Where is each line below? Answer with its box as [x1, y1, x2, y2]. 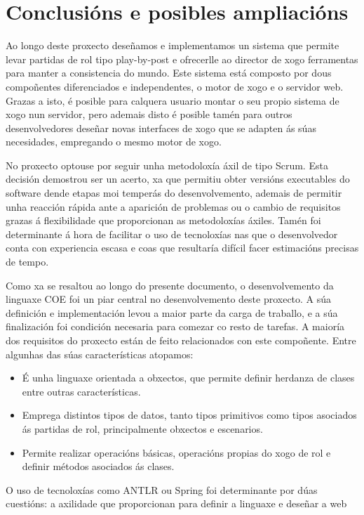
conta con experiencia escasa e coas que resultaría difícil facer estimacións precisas [6, 240, 359, 255]
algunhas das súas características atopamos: [6, 346, 194, 361]
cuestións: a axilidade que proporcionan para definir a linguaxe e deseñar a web [6, 496, 347, 511]
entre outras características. [22, 384, 141, 398]
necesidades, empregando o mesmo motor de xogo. [6, 134, 222, 149]
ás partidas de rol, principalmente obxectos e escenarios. [22, 421, 263, 436]
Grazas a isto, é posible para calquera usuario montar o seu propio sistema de [6, 93, 339, 107]
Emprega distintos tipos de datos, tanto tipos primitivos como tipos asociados [22, 408, 357, 422]
